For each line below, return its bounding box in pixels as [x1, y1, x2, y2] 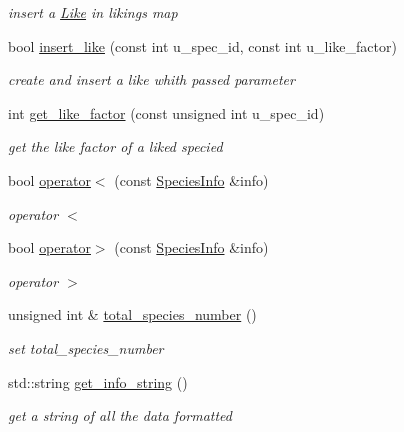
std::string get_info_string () [8, 371, 188, 392]
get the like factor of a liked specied [8, 136, 223, 157]
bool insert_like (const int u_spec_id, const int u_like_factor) [8, 35, 397, 56]
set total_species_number [8, 337, 164, 358]
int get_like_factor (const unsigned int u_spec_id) [8, 102, 325, 123]
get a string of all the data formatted [8, 405, 232, 426]
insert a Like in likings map [8, 2, 178, 22]
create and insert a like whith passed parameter [8, 69, 295, 90]
